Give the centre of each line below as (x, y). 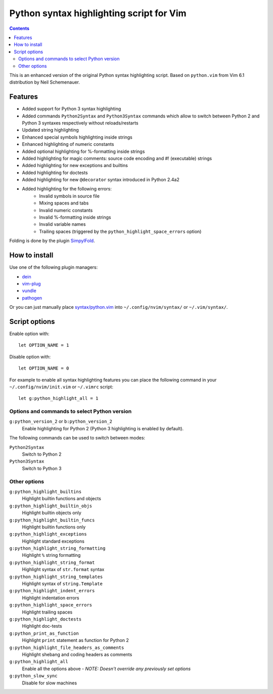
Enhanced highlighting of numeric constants (68, 144)
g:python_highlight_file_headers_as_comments (67, 647)
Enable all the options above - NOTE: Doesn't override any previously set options (106, 669)
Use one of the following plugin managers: (54, 267)
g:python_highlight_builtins (45, 492)
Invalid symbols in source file (69, 196)
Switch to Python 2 (42, 454)
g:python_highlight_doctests (45, 619)
